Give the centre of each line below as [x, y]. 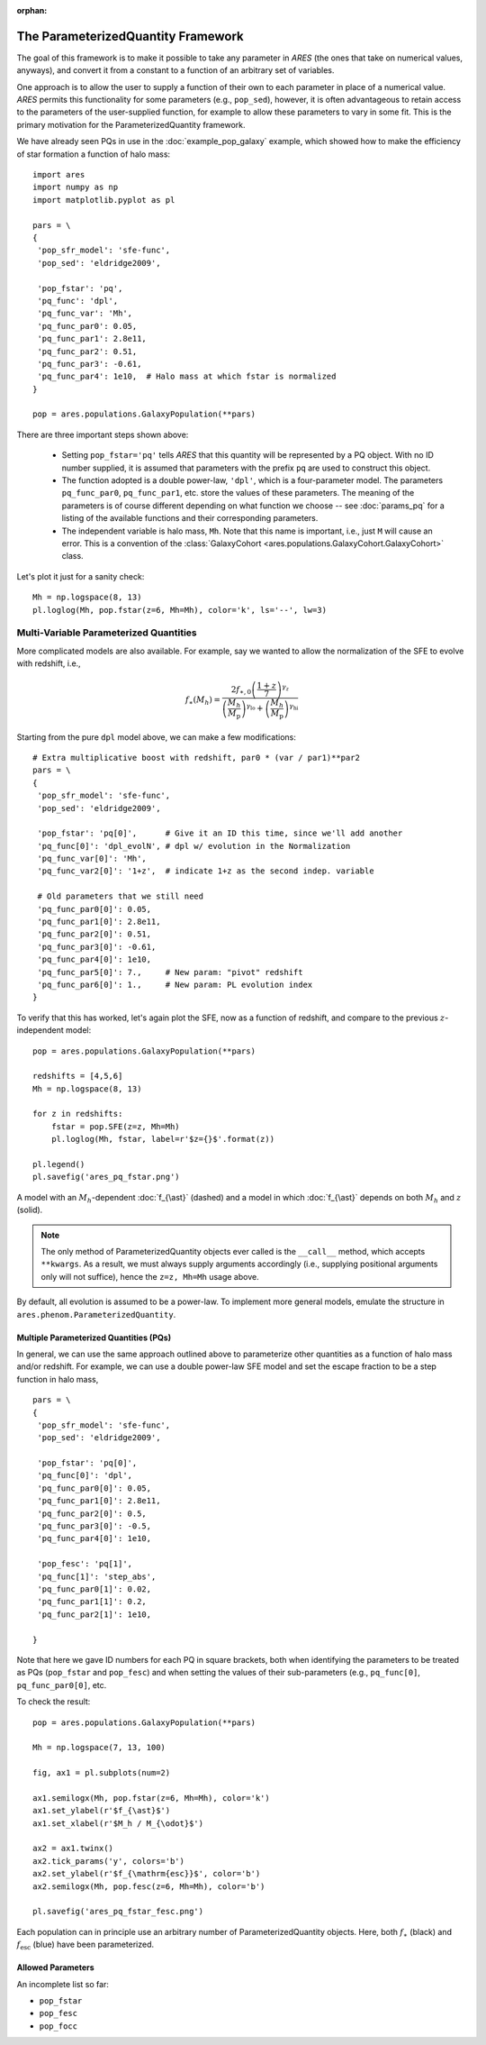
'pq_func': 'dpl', [78, 301]
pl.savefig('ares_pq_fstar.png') [106, 1177]
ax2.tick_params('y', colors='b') [108, 1861]
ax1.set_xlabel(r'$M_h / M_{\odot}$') [118, 1823]
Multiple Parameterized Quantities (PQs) [94, 1337]
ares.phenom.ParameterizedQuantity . [96, 1314]
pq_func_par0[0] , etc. [62, 1684]
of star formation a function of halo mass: [94, 154]
